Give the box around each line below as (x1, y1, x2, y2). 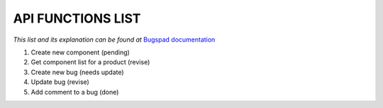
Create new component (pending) (30, 48, 131, 56)
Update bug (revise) (30, 78, 90, 86)
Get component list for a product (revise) (30, 58, 150, 66)
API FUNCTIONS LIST (13, 11, 141, 26)
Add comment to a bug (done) (30, 88, 119, 96)
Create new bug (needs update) (30, 68, 124, 76)
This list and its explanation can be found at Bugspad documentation (13, 35, 216, 44)
